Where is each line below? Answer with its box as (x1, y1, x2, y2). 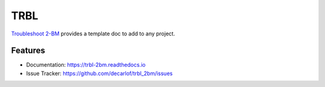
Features (11, 46, 45, 56)
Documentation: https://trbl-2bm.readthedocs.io (26, 61, 146, 68)
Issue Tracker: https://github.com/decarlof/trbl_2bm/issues (26, 70, 173, 77)
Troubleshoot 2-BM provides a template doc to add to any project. (11, 30, 176, 37)
